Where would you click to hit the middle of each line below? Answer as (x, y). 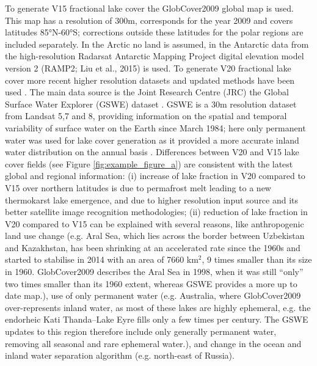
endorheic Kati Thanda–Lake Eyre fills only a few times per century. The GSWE (157, 319)
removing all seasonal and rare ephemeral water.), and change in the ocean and (153, 343)
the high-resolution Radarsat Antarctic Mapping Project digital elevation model (155, 56)
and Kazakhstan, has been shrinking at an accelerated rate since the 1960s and (153, 247)
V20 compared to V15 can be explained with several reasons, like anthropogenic (155, 223)
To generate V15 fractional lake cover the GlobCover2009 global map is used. (149, 8)
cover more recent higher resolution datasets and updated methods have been (150, 80)
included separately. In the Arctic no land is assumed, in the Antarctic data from (157, 44)
